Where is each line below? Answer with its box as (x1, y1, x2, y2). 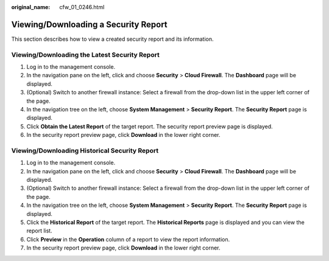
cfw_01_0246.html (59, 4, 105, 10)
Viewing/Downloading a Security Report (11, 19, 168, 30)
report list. (26, 227, 52, 234)
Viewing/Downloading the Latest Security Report (11, 50, 160, 59)
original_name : (11, 4, 51, 10)
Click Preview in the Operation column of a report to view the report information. (26, 235, 230, 243)
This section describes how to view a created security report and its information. (11, 35, 214, 43)
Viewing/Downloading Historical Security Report (11, 146, 158, 155)
